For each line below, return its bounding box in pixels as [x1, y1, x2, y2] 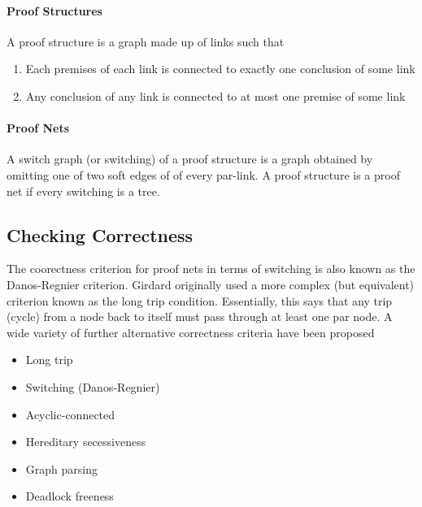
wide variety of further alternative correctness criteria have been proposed [7, 323, 375, 340]
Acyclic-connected [25, 405, 115, 422]
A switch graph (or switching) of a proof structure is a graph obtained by [7, 150, 373, 167]
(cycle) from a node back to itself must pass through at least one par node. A [7, 308, 393, 325]
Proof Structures [7, 2, 102, 19]
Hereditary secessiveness [25, 433, 146, 450]
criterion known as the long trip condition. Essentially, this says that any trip [7, 292, 393, 309]
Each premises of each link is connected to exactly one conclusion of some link [25, 60, 415, 77]
